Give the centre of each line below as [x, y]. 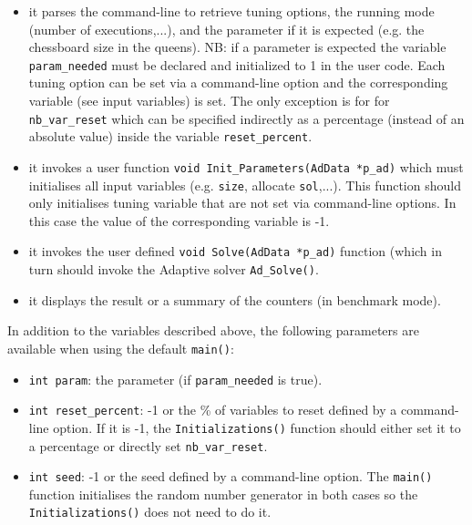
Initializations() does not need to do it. [150, 512]
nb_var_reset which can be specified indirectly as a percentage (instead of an [246, 118]
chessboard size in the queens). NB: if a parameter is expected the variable [237, 47]
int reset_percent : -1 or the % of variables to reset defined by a [213, 410]
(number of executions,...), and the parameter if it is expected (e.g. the [226, 29]
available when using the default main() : [121, 348]
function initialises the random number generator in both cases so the [223, 494]
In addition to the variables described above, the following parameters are [213, 330]
